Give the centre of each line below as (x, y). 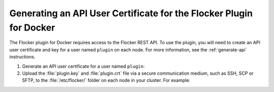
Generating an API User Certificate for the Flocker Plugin (131, 13)
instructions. (22, 57)
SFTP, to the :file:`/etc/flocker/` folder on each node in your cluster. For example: (106, 80)
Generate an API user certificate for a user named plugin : (83, 66)
